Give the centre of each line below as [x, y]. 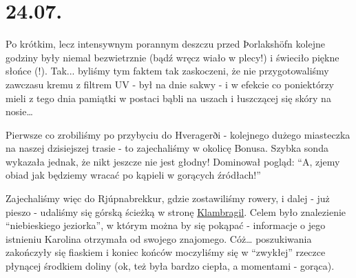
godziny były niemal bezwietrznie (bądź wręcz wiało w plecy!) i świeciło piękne [172, 57]
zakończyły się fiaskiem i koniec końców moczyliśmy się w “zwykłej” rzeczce [166, 252]
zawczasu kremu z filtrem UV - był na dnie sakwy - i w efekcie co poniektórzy [170, 84]
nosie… [19, 111]
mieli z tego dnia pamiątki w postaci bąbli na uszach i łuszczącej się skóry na [168, 98]
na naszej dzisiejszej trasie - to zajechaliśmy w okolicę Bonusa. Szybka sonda [167, 148]
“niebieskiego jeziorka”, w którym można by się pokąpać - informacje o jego [166, 225]
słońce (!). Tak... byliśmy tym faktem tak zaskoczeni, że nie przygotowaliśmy [167, 71]
